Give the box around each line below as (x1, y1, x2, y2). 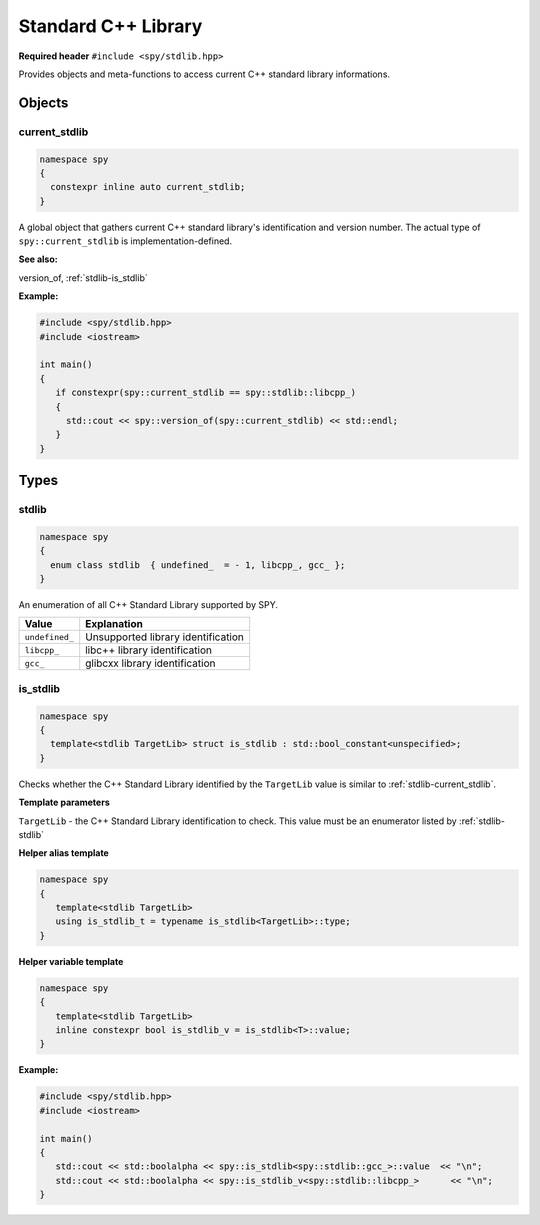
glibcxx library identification (85, 656, 216, 670)
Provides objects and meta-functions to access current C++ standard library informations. (18, 68, 390, 80)
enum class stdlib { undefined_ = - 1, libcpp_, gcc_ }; (50, 559, 346, 570)
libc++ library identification (85, 643, 212, 657)
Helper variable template (18, 955, 124, 967)
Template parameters (18, 796, 110, 809)
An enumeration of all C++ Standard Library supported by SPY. (18, 599, 279, 611)
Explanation (85, 617, 144, 631)
